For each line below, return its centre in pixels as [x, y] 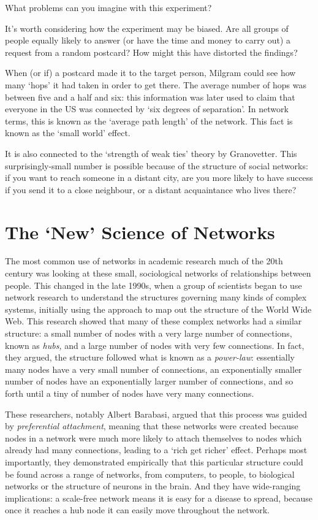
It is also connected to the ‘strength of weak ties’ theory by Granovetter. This [151, 153]
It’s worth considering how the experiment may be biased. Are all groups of [147, 28]
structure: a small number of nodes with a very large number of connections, [149, 333]
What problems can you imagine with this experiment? [108, 7]
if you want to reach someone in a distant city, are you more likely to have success [159, 178]
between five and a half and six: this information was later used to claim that [150, 97]
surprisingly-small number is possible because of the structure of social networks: [157, 165]
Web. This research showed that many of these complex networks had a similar [153, 321]
